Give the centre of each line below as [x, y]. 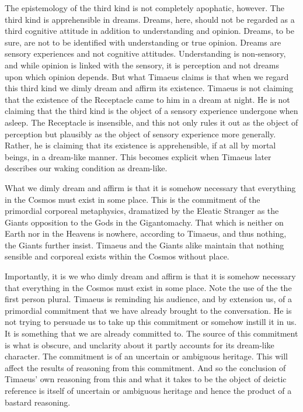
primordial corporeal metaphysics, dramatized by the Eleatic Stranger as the [142, 211]
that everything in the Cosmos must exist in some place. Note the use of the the [148, 287]
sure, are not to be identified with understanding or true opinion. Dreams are [143, 42]
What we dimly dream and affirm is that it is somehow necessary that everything [150, 187]
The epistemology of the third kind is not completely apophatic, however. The [144, 8]
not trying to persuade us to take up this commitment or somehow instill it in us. [151, 322]
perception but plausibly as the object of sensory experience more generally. [140, 134]
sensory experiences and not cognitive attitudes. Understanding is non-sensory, [145, 53]
